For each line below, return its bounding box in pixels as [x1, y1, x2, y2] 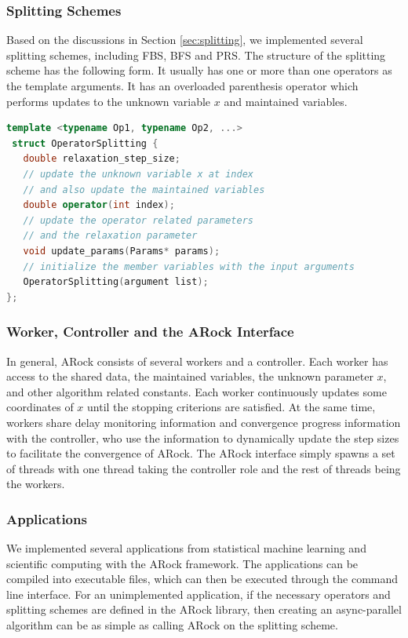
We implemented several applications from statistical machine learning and [6, 540, 366, 556]
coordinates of [6, 399, 74, 415]
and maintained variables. [224, 93, 348, 109]
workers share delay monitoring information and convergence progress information [6, 414, 401, 430]
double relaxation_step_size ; [23, 153, 180, 165]
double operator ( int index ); [23, 199, 175, 211]
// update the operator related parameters [23, 214, 253, 226]
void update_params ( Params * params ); [23, 245, 220, 257]
